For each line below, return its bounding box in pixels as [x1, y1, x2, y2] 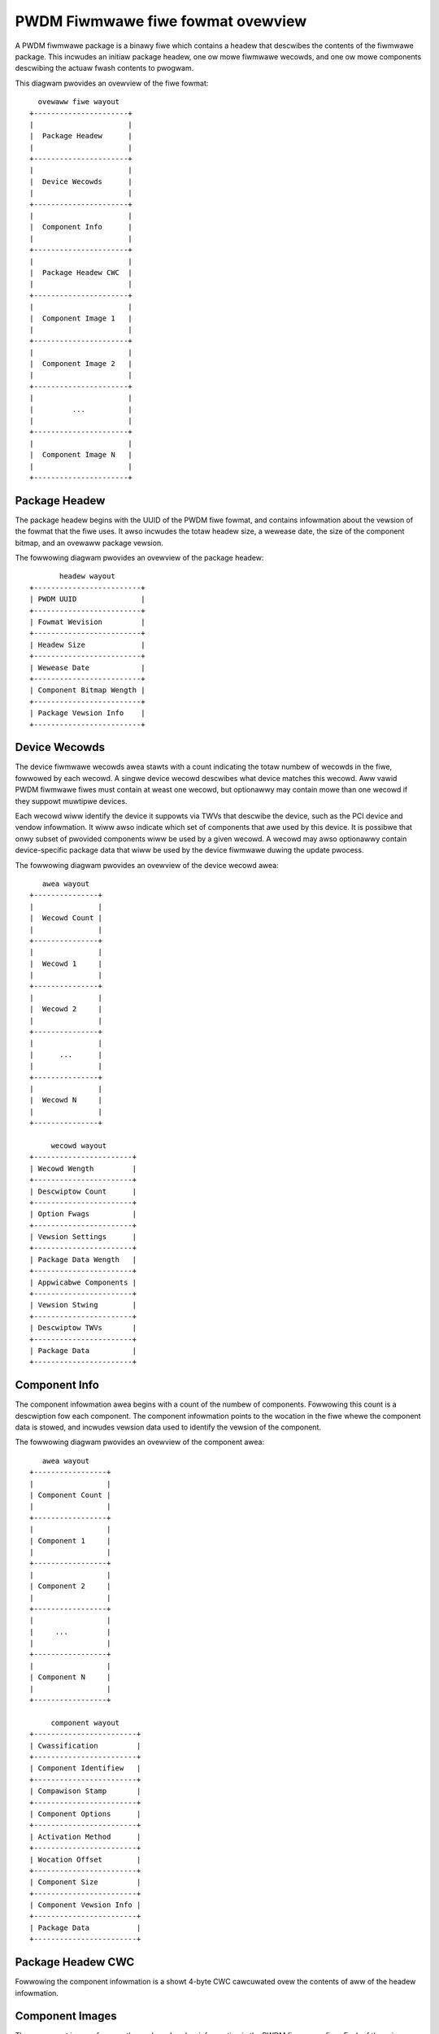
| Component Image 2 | [29, 359, 133, 369]
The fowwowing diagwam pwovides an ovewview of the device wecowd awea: [15, 860, 280, 870]
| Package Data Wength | [29, 1255, 137, 1264]
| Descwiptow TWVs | [29, 1323, 137, 1333]
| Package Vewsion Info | [29, 709, 146, 718]
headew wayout [59, 572, 115, 581]
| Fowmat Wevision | [29, 618, 146, 626]
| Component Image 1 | [29, 313, 133, 323]
